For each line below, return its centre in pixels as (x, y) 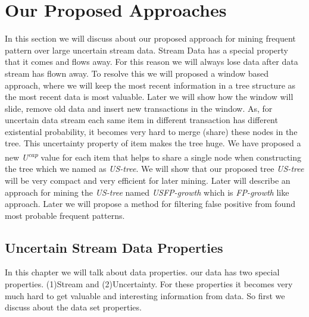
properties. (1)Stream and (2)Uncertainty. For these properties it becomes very (149, 284)
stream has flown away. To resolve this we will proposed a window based (137, 73)
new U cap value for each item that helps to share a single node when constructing (153, 156)
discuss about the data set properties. (73, 307)
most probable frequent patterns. (65, 215)
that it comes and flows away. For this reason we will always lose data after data (152, 62)
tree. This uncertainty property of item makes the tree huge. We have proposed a (153, 143)
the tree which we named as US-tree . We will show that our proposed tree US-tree (154, 169)
